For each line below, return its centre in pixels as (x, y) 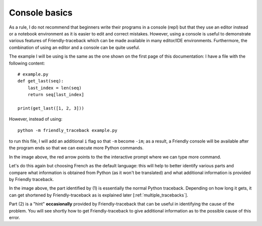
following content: (27, 63)
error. (15, 217)
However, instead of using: (36, 119)
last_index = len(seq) (55, 88)
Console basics (41, 13)
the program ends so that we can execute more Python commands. (76, 148)
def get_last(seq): (41, 81)
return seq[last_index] (56, 95)
